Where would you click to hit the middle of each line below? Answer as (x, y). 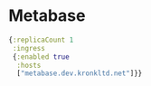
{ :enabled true (41, 57)
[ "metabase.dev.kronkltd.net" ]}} (80, 73)
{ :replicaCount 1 (41, 40)
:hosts (29, 65)
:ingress (29, 48)
